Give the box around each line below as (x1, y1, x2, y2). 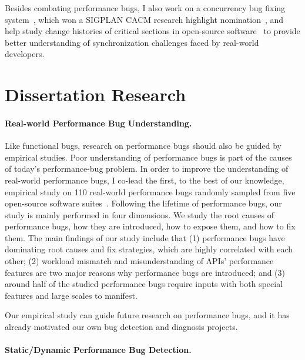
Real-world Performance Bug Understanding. (5, 116, 192, 129)
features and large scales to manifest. (5, 289, 138, 301)
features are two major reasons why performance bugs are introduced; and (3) (5, 266, 286, 278)
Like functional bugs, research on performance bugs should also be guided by (5, 139, 281, 152)
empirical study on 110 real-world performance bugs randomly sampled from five (5, 185, 296, 198)
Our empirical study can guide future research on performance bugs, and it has (5, 309, 290, 321)
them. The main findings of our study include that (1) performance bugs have (5, 231, 285, 244)
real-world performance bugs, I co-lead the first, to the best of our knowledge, (5, 174, 284, 186)
